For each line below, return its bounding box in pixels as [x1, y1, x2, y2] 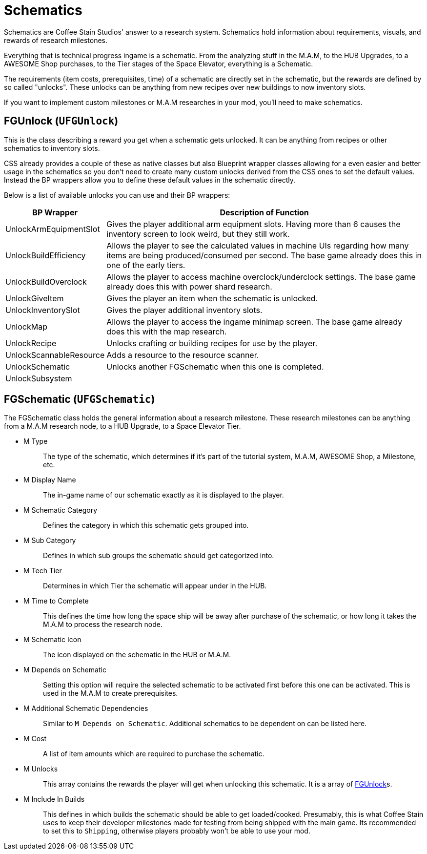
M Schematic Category [23, 506, 98, 515]
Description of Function [220, 207, 309, 217]
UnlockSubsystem [5, 373, 72, 383]
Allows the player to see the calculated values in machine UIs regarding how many [106, 240, 409, 250]
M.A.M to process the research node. [43, 620, 163, 629]
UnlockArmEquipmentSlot [5, 224, 100, 234]
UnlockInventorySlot [5, 305, 80, 315]
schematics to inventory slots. [4, 144, 100, 152]
